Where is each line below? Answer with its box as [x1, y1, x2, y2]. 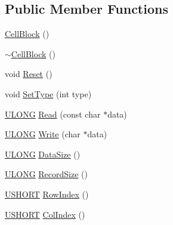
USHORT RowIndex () [5, 187, 89, 200]
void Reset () [5, 67, 52, 80]
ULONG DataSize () [5, 147, 81, 160]
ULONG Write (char [5, 128, 81, 140]
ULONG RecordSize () [5, 168, 88, 180]
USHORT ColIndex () [5, 208, 85, 220]
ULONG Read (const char [5, 107, 101, 120]
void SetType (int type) [5, 87, 92, 100]
